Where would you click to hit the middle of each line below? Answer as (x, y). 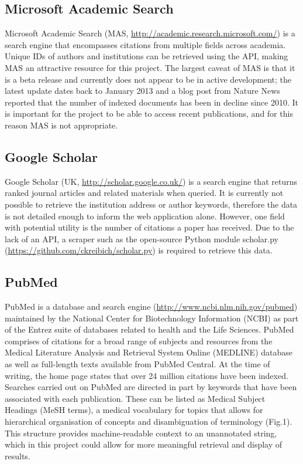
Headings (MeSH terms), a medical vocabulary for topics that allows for (134, 410)
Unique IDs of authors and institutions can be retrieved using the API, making (147, 56)
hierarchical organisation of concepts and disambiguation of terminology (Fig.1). (149, 421)
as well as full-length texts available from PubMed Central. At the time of (137, 364)
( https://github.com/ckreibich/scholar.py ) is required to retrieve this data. (139, 250)
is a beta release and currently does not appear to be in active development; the (148, 79)
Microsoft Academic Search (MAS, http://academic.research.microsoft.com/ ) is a (150, 33)
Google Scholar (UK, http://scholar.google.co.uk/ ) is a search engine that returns (151, 181)
